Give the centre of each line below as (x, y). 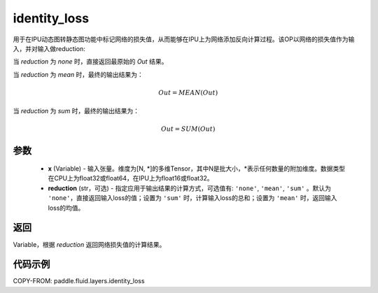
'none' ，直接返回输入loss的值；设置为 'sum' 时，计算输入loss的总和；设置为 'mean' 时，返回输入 (192, 198)
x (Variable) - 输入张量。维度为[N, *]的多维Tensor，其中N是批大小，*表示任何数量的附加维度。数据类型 (197, 169)
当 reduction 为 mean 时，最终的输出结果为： (78, 74)
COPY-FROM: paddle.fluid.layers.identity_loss (79, 281)
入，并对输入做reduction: (49, 48)
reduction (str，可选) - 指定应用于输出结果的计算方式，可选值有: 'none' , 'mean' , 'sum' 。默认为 (190, 188)
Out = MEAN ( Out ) (188, 92)
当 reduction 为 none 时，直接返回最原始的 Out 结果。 (90, 62)
